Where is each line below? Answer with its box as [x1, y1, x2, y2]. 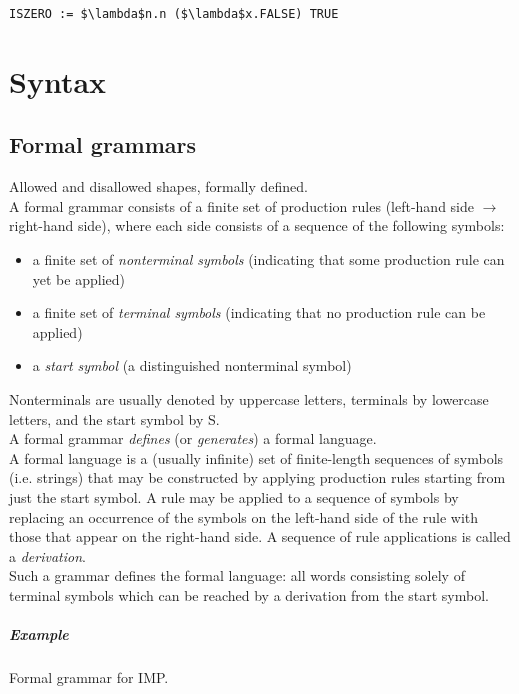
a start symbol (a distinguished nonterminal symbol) [32, 355, 352, 376]
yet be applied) [32, 268, 125, 289]
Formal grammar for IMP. [9, 667, 169, 688]
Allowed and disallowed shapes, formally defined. [9, 176, 308, 197]
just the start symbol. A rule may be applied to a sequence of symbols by [9, 486, 459, 507]
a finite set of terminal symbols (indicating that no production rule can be [32, 302, 486, 323]
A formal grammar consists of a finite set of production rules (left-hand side [9, 195, 474, 216]
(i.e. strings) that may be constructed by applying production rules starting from [9, 467, 506, 488]
